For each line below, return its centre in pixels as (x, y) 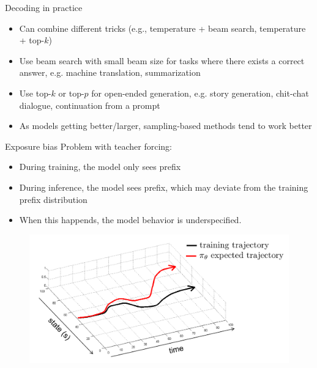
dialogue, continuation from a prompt (90, 105)
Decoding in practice (44, 7)
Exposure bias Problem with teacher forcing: (88, 146)
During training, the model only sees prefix (100, 167)
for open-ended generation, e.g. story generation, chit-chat (200, 93)
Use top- (35, 93)
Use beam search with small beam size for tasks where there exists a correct (162, 60)
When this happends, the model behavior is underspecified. (130, 220)
